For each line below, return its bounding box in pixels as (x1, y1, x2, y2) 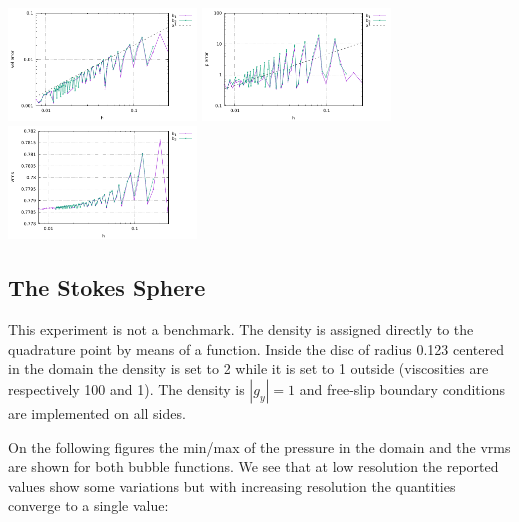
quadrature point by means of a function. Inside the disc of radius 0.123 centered (8, 338, 504, 359)
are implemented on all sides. (8, 402, 186, 423)
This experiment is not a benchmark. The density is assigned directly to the (8, 319, 474, 340)
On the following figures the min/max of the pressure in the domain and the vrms (8, 436, 511, 457)
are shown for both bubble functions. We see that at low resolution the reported (8, 456, 499, 477)
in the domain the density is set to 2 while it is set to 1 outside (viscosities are (8, 358, 489, 379)
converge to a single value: (8, 495, 169, 516)
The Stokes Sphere (8, 272, 206, 303)
